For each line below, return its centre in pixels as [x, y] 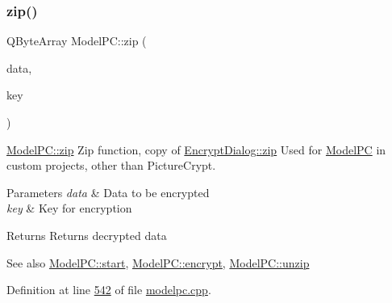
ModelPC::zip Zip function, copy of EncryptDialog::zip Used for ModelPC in [196, 149]
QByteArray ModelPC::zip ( [77, 41]
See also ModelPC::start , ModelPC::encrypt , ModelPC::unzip [158, 262]
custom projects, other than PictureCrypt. [111, 165]
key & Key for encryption [69, 208]
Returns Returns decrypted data [87, 235]
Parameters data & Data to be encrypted [108, 192]
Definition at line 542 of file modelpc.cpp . [109, 290]
